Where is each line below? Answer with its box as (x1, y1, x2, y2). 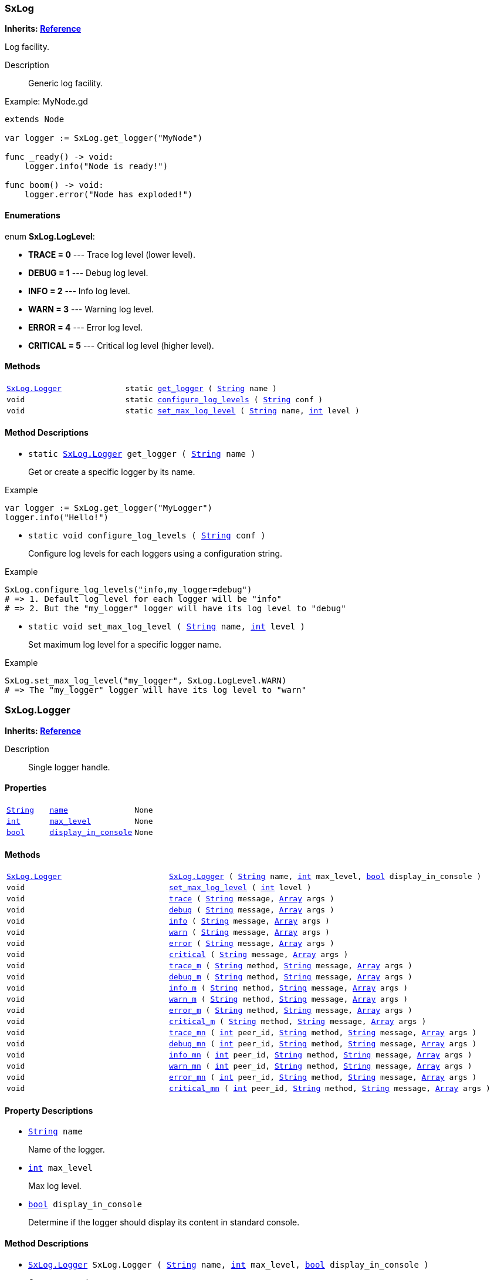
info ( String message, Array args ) (168, 917, 330, 926)
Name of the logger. (28, 1144, 105, 1155)
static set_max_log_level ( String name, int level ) (125, 406, 360, 415)
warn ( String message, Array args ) (168, 928, 330, 937)
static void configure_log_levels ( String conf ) (28, 531, 266, 541)
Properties (5, 783, 47, 793)
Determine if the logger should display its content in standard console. (28, 1217, 300, 1228)
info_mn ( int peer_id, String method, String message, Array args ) (168, 1050, 472, 1060)
